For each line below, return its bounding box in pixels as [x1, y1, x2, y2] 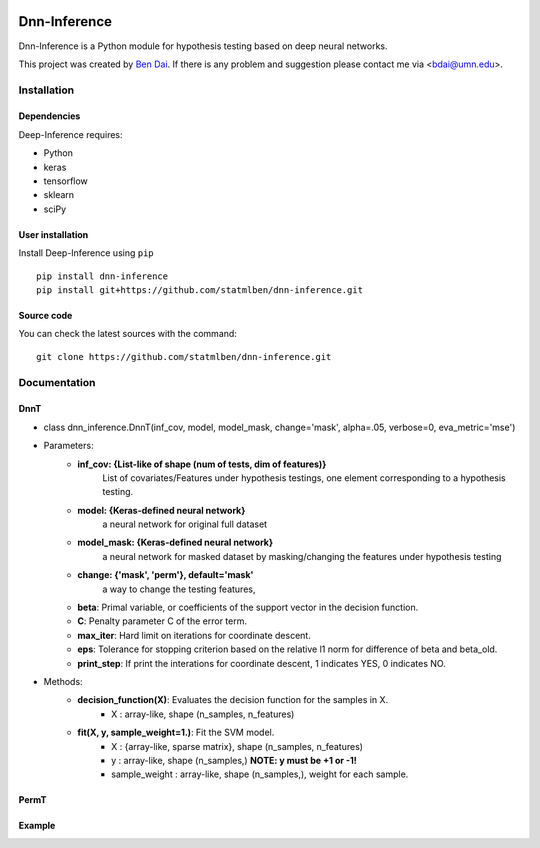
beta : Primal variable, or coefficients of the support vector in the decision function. [77, 601, 419, 614]
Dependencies [18, 110, 81, 122]
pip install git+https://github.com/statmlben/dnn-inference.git [36, 284, 364, 295]
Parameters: [43, 440, 94, 452]
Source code [18, 309, 73, 321]
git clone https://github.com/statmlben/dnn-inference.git [36, 351, 332, 362]
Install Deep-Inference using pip [18, 247, 154, 259]
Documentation [18, 375, 96, 389]
